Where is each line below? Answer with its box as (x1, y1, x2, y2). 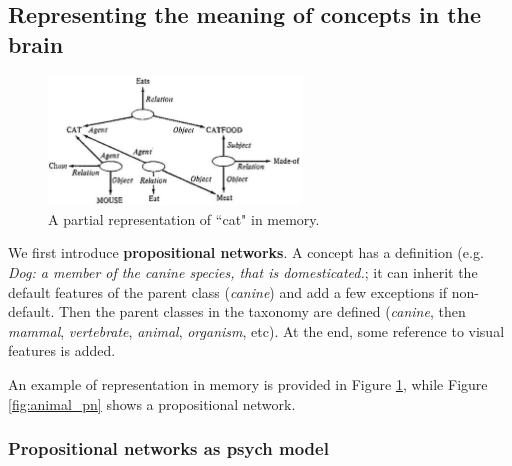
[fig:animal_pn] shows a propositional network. (8, 393, 296, 414)
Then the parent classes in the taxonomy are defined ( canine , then (58, 301, 466, 322)
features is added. (8, 340, 116, 361)
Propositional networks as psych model (8, 436, 329, 461)
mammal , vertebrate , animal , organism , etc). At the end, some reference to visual (8, 320, 505, 341)
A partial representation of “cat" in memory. (48, 208, 320, 229)
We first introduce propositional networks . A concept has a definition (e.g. (8, 242, 484, 263)
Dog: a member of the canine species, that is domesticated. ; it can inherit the (8, 261, 478, 282)
